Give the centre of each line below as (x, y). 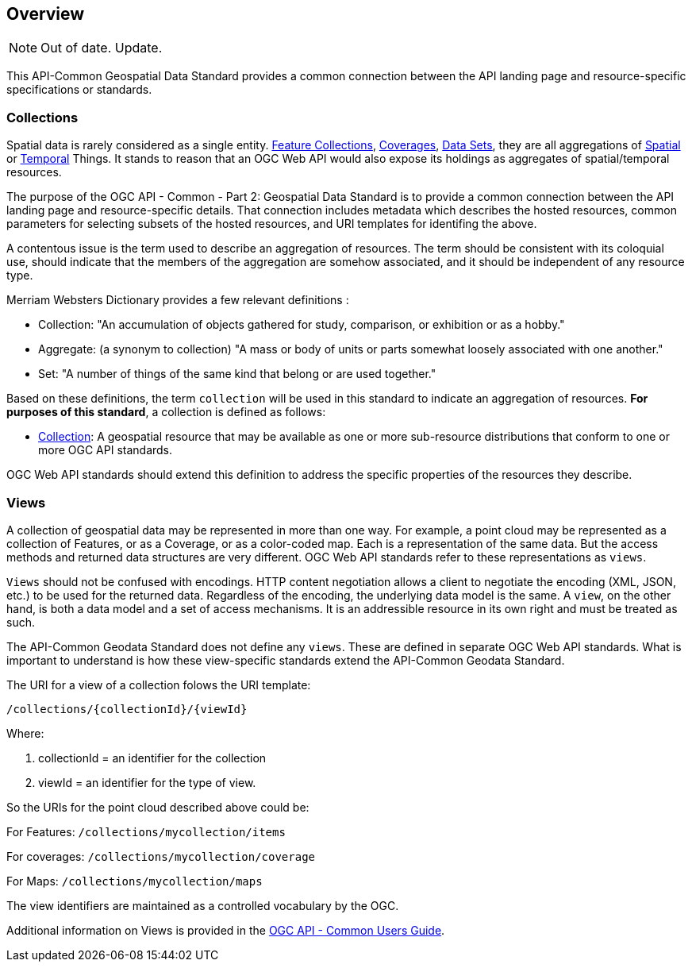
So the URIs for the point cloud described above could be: (158, 807)
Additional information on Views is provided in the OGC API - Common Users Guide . (226, 930)
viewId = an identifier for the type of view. (147, 782)
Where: (25, 733)
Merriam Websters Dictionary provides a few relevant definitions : (178, 300)
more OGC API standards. (106, 450)
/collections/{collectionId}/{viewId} (127, 709)
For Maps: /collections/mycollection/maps (135, 881)
